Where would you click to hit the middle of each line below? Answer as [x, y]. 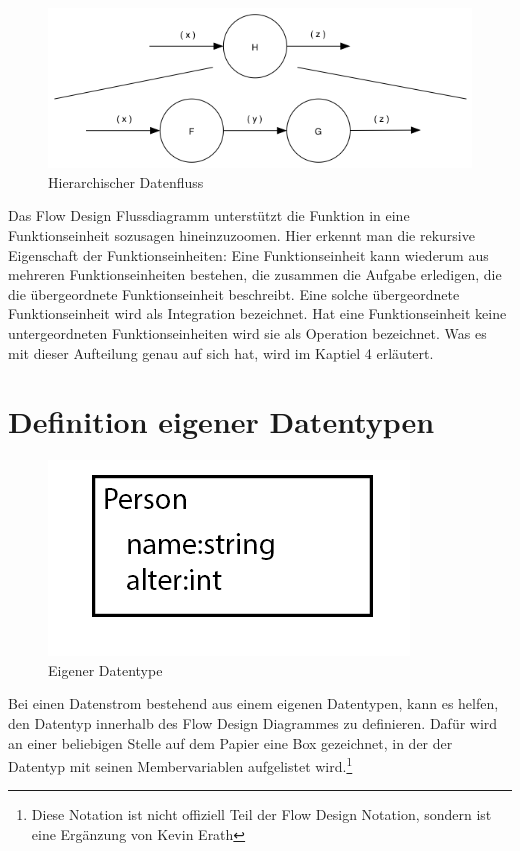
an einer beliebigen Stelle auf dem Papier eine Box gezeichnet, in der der [230, 742]
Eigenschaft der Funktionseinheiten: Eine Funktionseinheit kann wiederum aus [248, 254]
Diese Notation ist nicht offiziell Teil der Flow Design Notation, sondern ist [261, 814]
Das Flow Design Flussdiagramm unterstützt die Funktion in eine [209, 215]
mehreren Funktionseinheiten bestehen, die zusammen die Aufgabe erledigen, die [255, 274]
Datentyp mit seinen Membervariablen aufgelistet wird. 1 [180, 764]
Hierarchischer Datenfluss [126, 181]
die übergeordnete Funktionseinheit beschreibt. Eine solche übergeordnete [234, 293]
